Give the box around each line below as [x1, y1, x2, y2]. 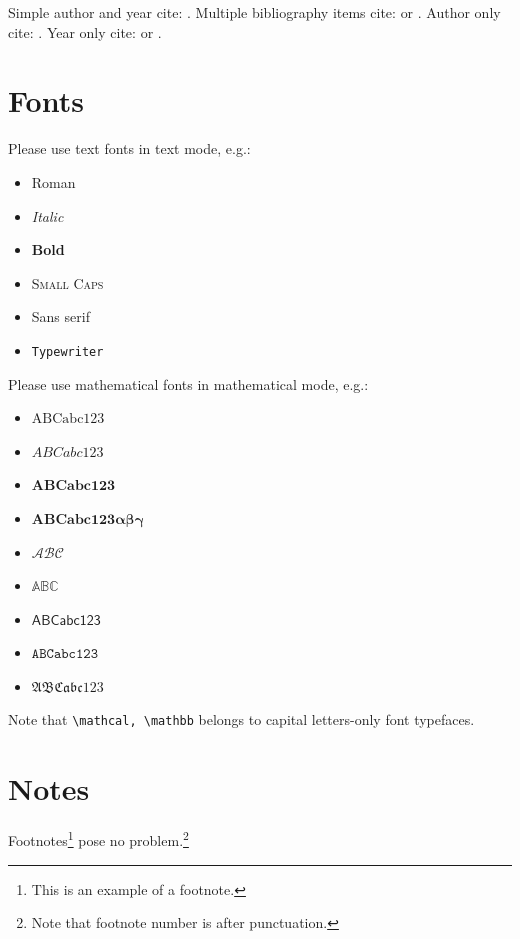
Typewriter [31, 344, 104, 359]
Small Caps [31, 272, 104, 293]
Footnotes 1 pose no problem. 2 [8, 827, 189, 850]
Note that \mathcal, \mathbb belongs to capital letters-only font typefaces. [8, 709, 475, 730]
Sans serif [31, 306, 90, 327]
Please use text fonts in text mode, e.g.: [8, 138, 251, 159]
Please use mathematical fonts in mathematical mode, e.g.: [8, 373, 369, 394]
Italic [31, 205, 64, 226]
